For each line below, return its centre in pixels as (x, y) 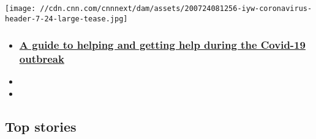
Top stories (41, 127)
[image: (21, 9)
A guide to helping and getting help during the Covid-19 (162, 45)
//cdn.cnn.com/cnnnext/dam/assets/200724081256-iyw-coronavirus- (176, 9)
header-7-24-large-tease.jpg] (66, 19)
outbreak (42, 59)
